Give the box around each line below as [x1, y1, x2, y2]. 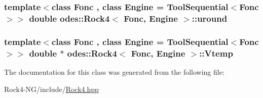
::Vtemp [199, 46, 233, 59]
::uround [192, 12, 228, 24]
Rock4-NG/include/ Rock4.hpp [4, 83, 99, 94]
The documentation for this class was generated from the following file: [4, 66, 224, 77]
